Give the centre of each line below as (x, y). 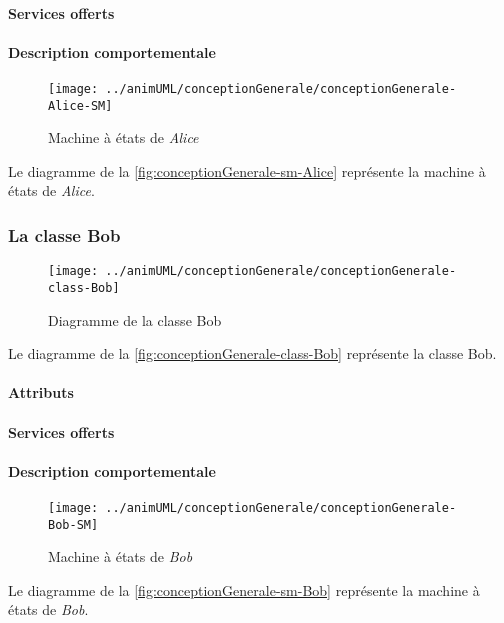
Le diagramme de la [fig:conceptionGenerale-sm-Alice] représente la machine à (247, 170)
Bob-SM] (73, 524)
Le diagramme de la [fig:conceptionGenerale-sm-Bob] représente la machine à (244, 589)
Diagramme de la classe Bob (135, 319)
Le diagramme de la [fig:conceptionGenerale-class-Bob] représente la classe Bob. (252, 353)
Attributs (41, 392)
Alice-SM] (80, 105)
